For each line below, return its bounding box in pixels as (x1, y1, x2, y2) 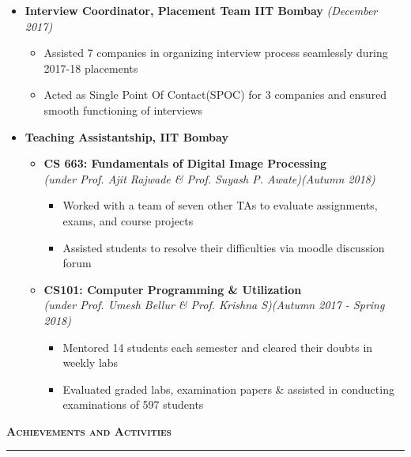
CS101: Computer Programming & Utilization (43, 281, 302, 297)
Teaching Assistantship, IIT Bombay (25, 128, 228, 145)
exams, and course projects (62, 212, 194, 228)
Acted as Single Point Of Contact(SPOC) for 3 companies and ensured (43, 86, 387, 103)
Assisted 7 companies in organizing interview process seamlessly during (43, 44, 388, 61)
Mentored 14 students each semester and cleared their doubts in (62, 338, 373, 355)
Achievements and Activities (6, 422, 172, 439)
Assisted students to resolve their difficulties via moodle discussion (62, 239, 385, 255)
